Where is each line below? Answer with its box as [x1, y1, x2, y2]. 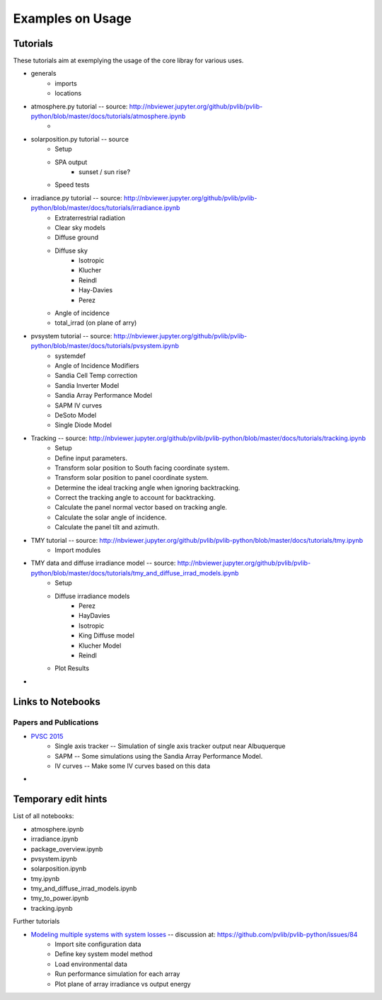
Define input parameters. [54, 454, 127, 462]
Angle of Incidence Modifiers [54, 362, 139, 369]
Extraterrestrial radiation [54, 213, 125, 222]
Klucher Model [79, 641, 122, 650]
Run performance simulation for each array [54, 970, 180, 978]
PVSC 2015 [30, 732, 64, 740]
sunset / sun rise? [79, 167, 131, 176]
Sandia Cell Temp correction [54, 372, 138, 380]
